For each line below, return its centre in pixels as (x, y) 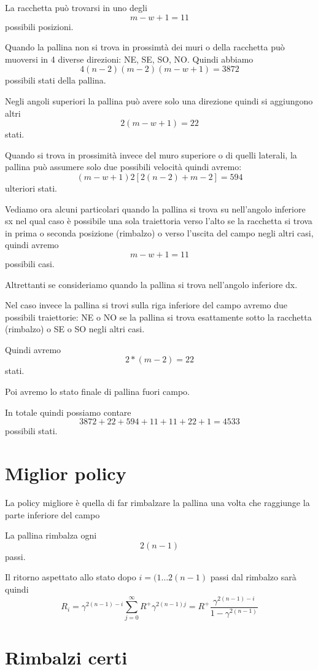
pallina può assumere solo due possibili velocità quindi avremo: (123, 167)
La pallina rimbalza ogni (51, 535)
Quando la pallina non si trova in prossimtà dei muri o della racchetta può (145, 47)
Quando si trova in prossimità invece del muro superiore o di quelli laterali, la (151, 154)
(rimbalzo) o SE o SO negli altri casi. (75, 329)
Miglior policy (66, 473)
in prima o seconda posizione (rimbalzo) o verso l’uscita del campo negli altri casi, (159, 232)
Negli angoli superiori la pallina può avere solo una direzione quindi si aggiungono (159, 100)
